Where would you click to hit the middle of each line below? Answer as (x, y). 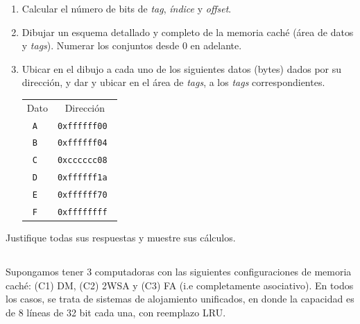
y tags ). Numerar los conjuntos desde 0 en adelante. (132, 45)
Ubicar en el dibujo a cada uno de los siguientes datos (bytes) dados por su (182, 68)
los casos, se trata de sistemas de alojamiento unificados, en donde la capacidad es (180, 299)
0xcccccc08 (82, 161)
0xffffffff (82, 213)
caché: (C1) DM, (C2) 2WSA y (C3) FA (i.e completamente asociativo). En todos (180, 285)
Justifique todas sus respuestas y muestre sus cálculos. (121, 238)
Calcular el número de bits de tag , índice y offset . (127, 8)
